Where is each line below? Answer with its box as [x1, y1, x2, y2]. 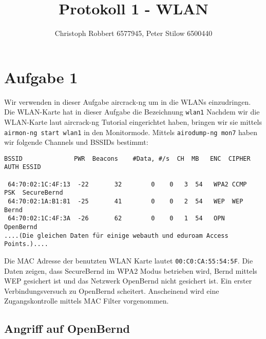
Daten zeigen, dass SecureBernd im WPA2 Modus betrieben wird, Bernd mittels [4, 265, 257, 276]
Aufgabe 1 [4, 66, 78, 87]
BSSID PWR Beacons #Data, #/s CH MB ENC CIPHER [4, 155, 251, 162]
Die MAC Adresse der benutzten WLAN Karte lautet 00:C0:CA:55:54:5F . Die [4, 255, 253, 266]
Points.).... [4, 240, 48, 248]
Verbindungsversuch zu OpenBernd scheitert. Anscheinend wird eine [4, 285, 219, 296]
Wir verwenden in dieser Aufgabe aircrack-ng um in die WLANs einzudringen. [4, 96, 251, 107]
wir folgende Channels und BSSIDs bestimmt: [4, 137, 148, 147]
